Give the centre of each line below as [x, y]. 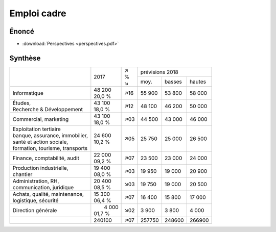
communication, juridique [43, 187]
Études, [22, 103]
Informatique [28, 93]
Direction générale [35, 210]
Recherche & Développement [48, 109]
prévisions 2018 [160, 72]
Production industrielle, [40, 168]
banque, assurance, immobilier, [50, 135]
